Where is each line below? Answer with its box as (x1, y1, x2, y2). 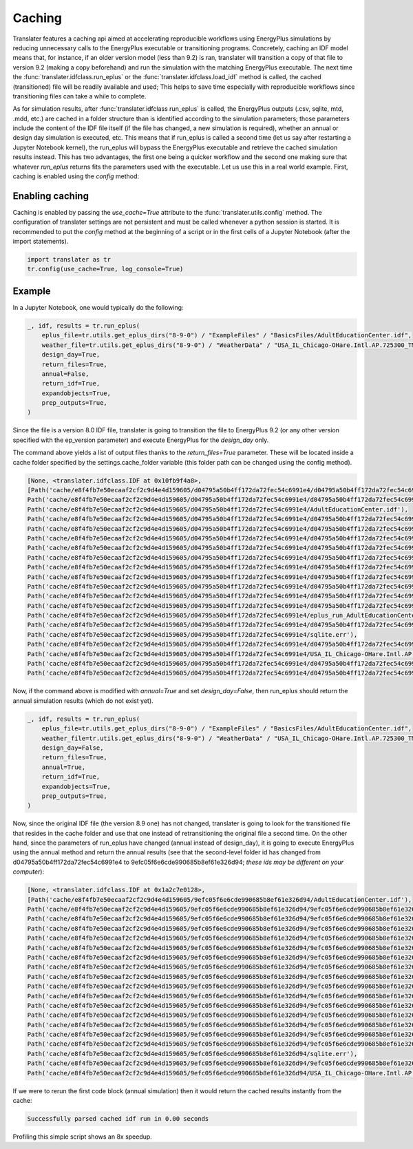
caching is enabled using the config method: (12, 172, 140, 180)
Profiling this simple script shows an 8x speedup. (12, 1132, 153, 1141)
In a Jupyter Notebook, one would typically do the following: (12, 303, 184, 311)
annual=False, (41, 370, 89, 378)
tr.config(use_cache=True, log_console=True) (27, 265, 184, 273)
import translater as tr (27, 255, 112, 264)
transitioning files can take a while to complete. (12, 92, 147, 100)
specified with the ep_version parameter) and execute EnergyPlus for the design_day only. (12, 436, 269, 444)
